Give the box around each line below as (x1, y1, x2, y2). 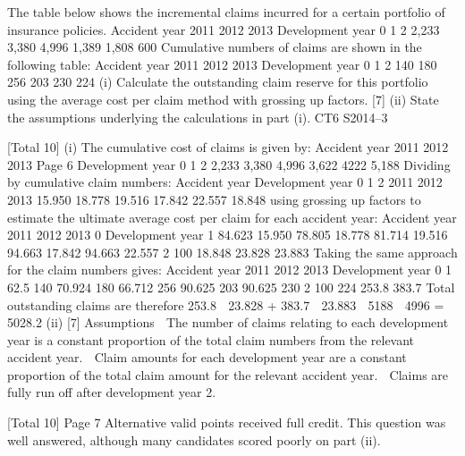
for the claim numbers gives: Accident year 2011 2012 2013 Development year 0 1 (7, 260, 452, 279)
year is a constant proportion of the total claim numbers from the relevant (7, 330, 415, 349)
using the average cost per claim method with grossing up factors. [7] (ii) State (7, 89, 439, 108)
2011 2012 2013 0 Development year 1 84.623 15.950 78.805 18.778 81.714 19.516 (7, 225, 448, 244)
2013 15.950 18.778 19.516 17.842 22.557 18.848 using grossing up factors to (7, 190, 421, 208)
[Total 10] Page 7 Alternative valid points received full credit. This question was (7, 413, 446, 432)
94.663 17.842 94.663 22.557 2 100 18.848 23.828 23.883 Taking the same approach (7, 242, 458, 261)
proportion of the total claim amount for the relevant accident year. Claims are (7, 365, 449, 384)
